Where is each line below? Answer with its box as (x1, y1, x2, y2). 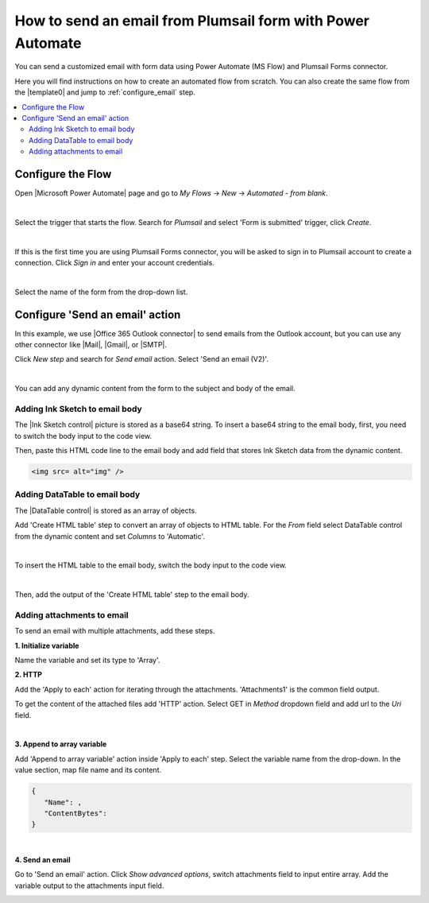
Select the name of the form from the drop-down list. (14, 287, 188, 296)
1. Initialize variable (14, 641, 79, 650)
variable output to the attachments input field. (14, 881, 164, 890)
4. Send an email (14, 855, 71, 864)
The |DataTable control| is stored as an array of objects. (14, 506, 198, 515)
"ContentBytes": (44, 808, 107, 818)
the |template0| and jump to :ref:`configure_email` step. (14, 87, 196, 97)
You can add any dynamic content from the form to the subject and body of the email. (14, 384, 296, 393)
